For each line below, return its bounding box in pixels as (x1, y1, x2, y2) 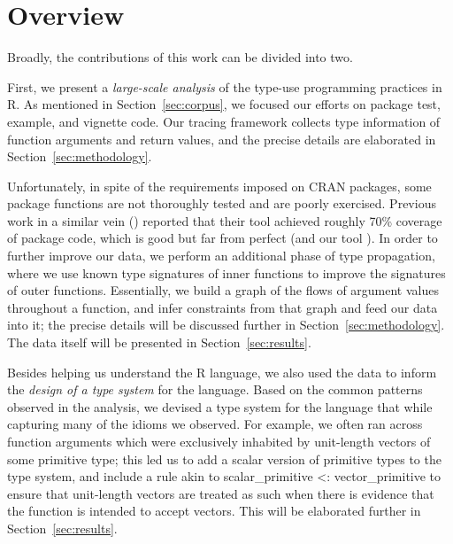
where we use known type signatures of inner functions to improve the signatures (7, 263, 446, 282)
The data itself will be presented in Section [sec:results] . (7, 333, 311, 352)
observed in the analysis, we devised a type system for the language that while (7, 397, 433, 416)
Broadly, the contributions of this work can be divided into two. (7, 48, 353, 66)
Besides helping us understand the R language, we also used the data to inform (7, 362, 437, 381)
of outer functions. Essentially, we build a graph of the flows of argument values (7, 281, 439, 299)
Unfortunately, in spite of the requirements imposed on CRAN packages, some (7, 176, 432, 195)
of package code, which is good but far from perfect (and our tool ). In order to (7, 229, 438, 247)
